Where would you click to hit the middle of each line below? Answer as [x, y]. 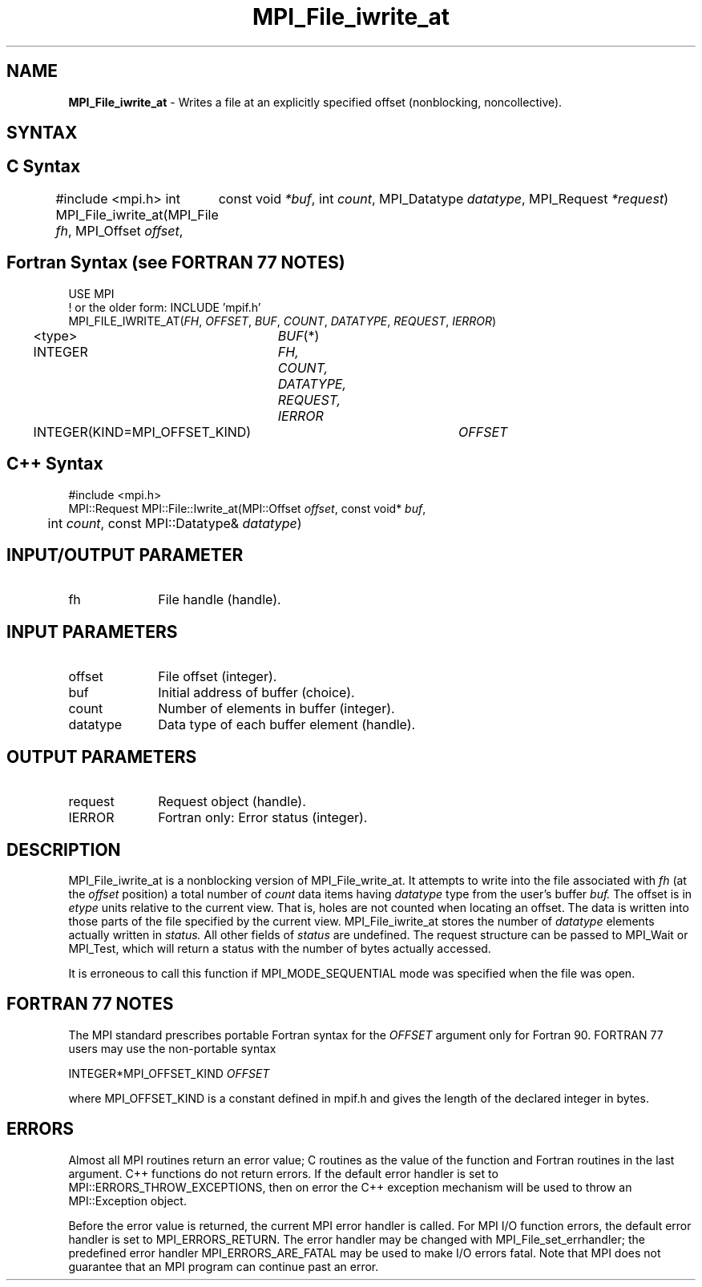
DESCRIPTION [64, 849]
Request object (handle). [232, 802]
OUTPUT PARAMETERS [102, 756]
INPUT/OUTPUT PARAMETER [125, 555]
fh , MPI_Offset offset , [119, 230]
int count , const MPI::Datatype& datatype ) [175, 523]
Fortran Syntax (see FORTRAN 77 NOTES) [176, 263]
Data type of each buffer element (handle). [287, 725]
